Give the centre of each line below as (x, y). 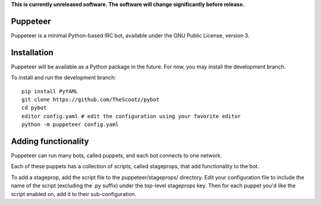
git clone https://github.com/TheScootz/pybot (91, 99)
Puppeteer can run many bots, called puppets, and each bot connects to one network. (117, 156)
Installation (32, 53)
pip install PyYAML (50, 91)
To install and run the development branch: (63, 78)
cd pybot (34, 108)
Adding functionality (50, 141)
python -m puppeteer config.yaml (70, 124)
